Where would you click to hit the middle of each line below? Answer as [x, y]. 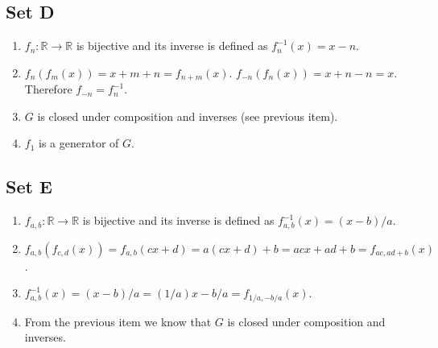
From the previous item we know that [118, 321]
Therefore [48, 89]
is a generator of [79, 143]
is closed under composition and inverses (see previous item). [188, 116]
